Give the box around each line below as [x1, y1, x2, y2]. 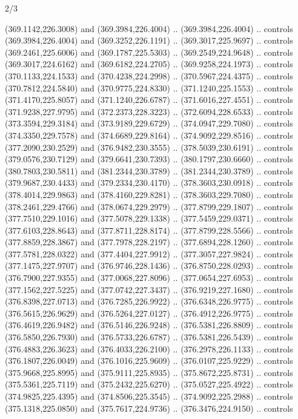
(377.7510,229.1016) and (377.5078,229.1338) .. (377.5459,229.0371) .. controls [5, 212, 293, 225]
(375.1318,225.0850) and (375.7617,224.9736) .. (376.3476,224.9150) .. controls [5, 401, 293, 414]
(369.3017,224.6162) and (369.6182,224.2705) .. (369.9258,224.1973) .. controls [5, 58, 293, 70]
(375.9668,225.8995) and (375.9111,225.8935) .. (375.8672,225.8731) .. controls [5, 366, 293, 378]
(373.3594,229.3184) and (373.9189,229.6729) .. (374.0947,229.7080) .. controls [5, 117, 293, 130]
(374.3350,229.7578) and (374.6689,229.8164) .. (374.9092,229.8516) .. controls [5, 128, 293, 141]
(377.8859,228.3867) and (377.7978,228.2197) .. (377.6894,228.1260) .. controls [5, 236, 293, 248]
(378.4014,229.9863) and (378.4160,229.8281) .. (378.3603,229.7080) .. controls [5, 188, 293, 200]
